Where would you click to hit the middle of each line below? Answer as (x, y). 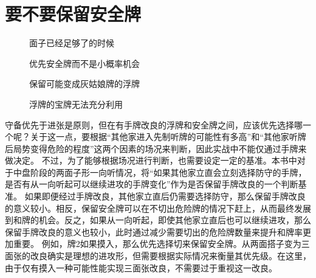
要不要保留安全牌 (73, 14)
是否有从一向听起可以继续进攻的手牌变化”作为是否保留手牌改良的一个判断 (152, 184)
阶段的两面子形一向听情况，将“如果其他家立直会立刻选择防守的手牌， (168, 172)
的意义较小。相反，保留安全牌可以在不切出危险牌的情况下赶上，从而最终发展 (158, 208)
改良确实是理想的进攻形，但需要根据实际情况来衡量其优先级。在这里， (170, 256)
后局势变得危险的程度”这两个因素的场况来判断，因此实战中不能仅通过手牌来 (156, 148)
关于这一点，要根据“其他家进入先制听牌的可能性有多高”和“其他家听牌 (168, 137)
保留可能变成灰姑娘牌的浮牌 (84, 84)
